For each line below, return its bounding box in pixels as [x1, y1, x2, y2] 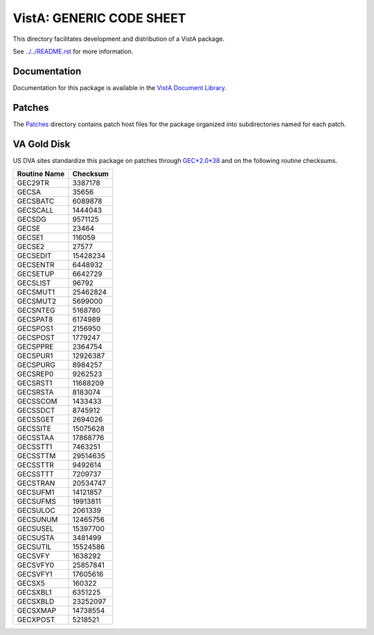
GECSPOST [17, 333, 55, 342]
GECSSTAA [17, 433, 55, 443]
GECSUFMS [17, 496, 57, 506]
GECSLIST [17, 278, 51, 288]
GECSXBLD [17, 597, 55, 607]
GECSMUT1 [17, 288, 55, 297]
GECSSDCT [17, 406, 55, 415]
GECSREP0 [17, 369, 54, 379]
